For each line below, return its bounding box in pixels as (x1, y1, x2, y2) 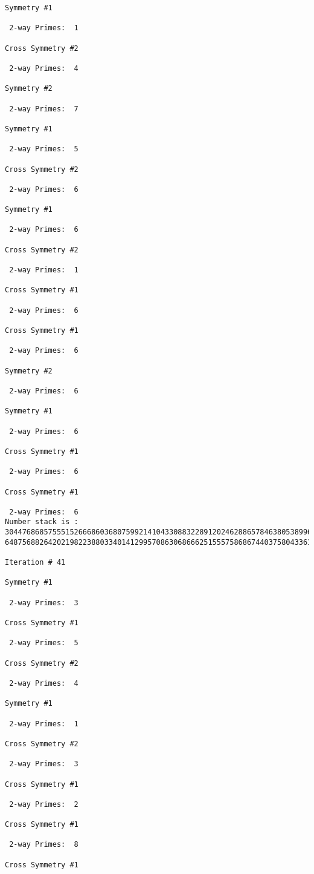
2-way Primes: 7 (9, 104, 78, 113)
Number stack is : (5, 517, 78, 527)
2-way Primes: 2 (9, 800, 78, 809)
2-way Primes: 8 (9, 840, 78, 849)
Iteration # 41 (5, 558, 66, 567)
